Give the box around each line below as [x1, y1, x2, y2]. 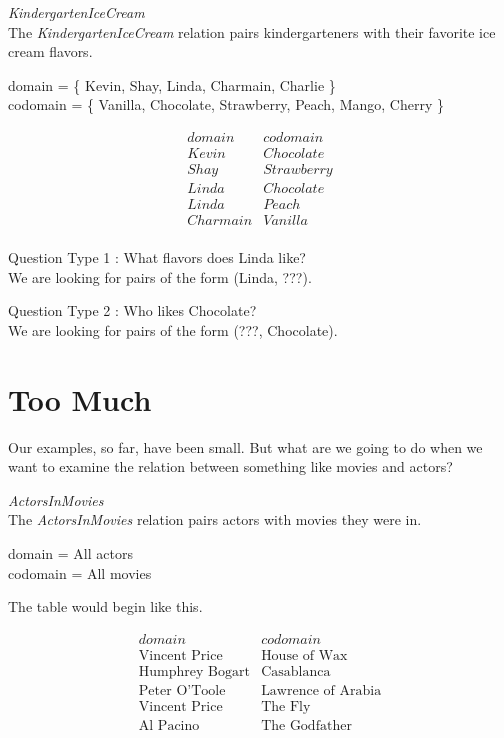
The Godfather [261, 719, 352, 734]
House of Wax [261, 648, 348, 663]
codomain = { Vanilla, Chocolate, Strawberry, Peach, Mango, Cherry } [8, 94, 444, 115]
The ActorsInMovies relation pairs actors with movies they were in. [8, 509, 422, 530]
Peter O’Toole [138, 683, 226, 698]
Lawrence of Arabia [261, 683, 382, 698]
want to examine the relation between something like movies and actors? [8, 456, 453, 477]
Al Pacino [138, 719, 200, 734]
